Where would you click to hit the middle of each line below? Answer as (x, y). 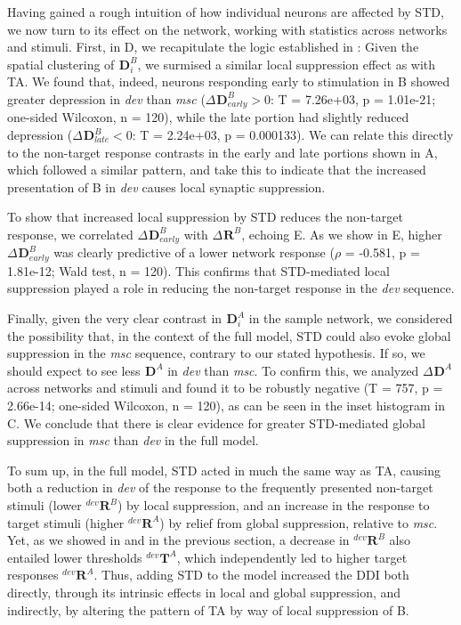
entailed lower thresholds (75, 557)
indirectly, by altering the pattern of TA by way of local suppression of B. (208, 609)
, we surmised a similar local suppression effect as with (287, 64)
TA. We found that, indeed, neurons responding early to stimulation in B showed (229, 81)
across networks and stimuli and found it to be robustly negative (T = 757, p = (225, 388)
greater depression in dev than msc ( (106, 98)
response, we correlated (70, 234)
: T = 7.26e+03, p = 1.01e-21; (353, 98)
